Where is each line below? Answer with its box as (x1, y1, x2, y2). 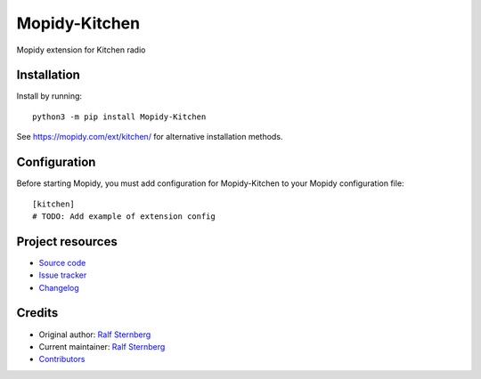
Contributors (38, 354, 86, 365)
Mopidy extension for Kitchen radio (16, 44, 146, 55)
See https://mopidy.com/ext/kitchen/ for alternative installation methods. (16, 132, 283, 142)
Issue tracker (38, 270, 87, 280)
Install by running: (16, 91, 83, 101)
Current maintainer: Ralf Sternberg (38, 341, 166, 351)
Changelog (38, 282, 79, 293)
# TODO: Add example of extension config (32, 211, 216, 222)
